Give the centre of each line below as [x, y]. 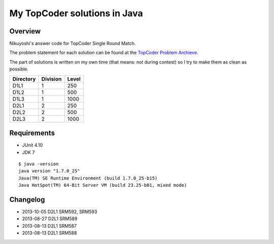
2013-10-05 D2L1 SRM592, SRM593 [60, 212]
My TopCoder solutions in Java [76, 13]
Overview [25, 31]
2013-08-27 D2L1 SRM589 [50, 219]
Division [52, 79]
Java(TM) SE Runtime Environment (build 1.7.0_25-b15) [88, 178]
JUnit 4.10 [32, 145]
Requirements [32, 133]
